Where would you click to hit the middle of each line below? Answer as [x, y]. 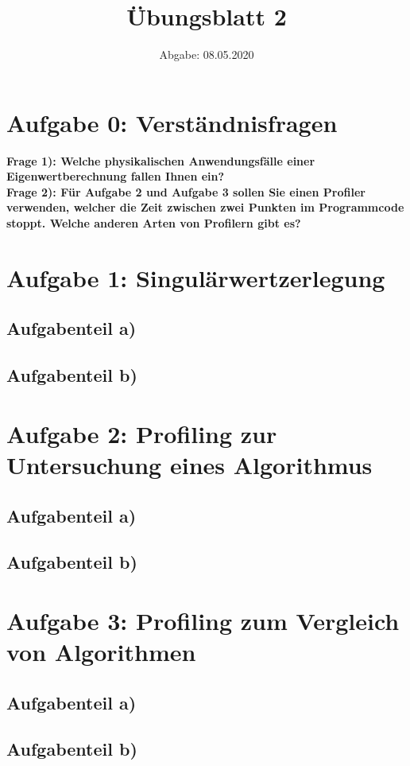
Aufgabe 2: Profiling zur [142, 433]
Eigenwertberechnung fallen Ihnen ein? [116, 176]
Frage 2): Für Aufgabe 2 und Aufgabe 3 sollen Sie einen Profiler [186, 191]
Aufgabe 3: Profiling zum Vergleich [203, 620]
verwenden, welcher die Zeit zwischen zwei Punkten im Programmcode [205, 207]
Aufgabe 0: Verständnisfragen [172, 122]
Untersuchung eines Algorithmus [190, 464]
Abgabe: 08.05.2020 [207, 54]
